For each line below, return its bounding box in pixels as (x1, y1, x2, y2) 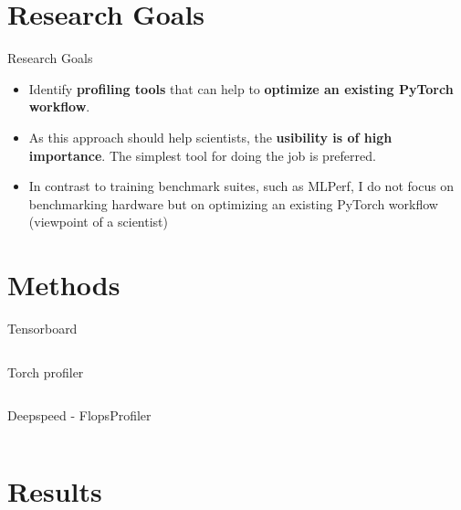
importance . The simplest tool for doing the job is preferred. (28, 145, 376, 165)
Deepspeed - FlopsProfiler (7, 406, 152, 425)
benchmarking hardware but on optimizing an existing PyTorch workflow (28, 194, 438, 213)
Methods (7, 266, 120, 303)
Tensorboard (7, 319, 78, 337)
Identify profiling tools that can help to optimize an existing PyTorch (28, 79, 454, 98)
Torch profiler (7, 362, 84, 381)
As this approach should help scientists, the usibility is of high (28, 127, 393, 146)
